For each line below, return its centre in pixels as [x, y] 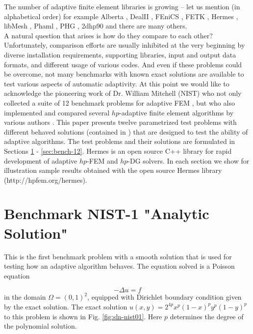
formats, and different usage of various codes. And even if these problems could [123, 64]
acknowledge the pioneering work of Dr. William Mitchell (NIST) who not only [123, 93]
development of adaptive [41, 160]
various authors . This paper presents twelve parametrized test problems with [120, 122]
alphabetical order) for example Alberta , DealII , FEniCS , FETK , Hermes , [121, 16]
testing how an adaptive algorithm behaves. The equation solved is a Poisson [119, 266]
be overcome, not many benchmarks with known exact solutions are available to [124, 74]
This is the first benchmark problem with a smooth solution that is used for [118, 256]
